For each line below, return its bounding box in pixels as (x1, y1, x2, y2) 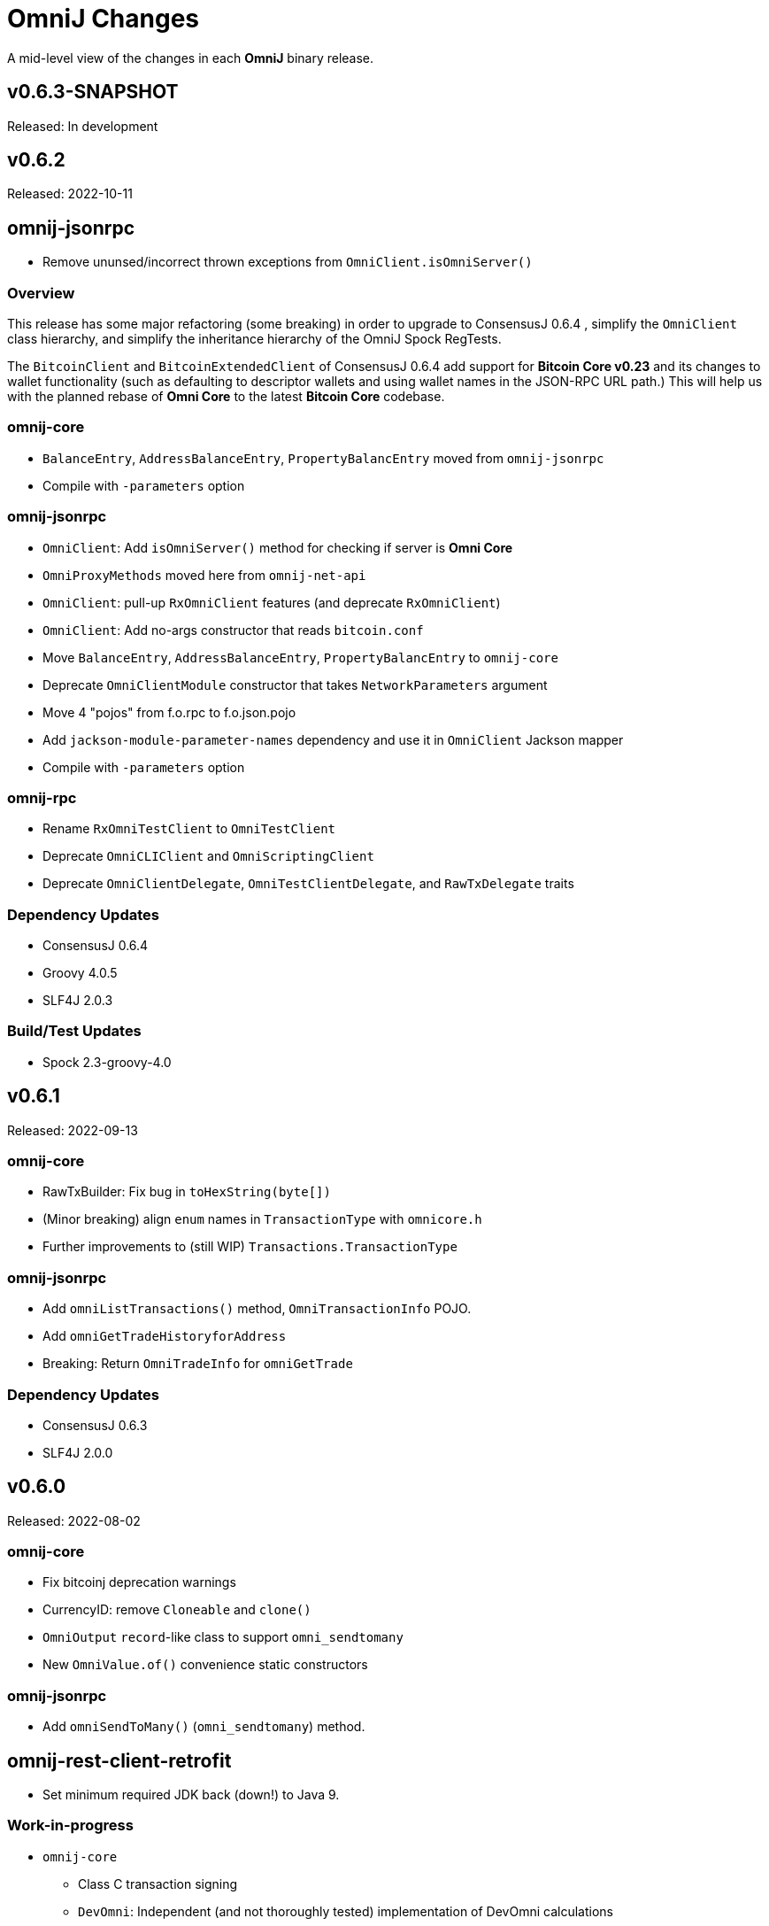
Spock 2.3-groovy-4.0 (42, 1054, 172, 1070)
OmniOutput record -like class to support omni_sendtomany (42, 1629, 404, 1645)
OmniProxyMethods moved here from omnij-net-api (42, 567, 366, 583)
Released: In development (7, 118, 158, 134)
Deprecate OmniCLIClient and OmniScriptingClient (42, 848, 374, 864)
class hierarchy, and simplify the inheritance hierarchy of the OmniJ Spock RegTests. (7, 331, 502, 347)
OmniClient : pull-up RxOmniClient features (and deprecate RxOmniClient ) (42, 594, 501, 610)
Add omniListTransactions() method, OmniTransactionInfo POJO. (42, 1301, 472, 1317)
